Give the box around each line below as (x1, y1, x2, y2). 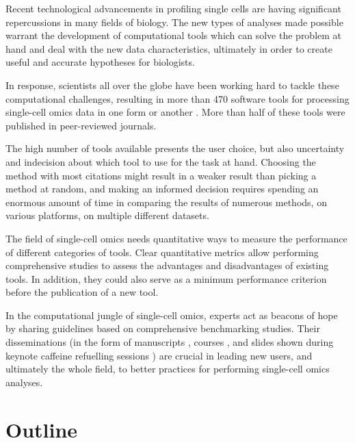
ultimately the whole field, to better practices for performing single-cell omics (5, 362, 330, 376)
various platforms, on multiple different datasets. (5, 208, 209, 223)
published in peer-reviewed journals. (5, 118, 157, 132)
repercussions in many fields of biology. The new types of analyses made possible (5, 14, 343, 29)
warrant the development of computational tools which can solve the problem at (5, 28, 342, 42)
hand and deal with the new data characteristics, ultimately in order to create (5, 41, 332, 55)
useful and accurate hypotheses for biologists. (5, 55, 195, 69)
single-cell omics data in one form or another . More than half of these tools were (5, 105, 345, 119)
